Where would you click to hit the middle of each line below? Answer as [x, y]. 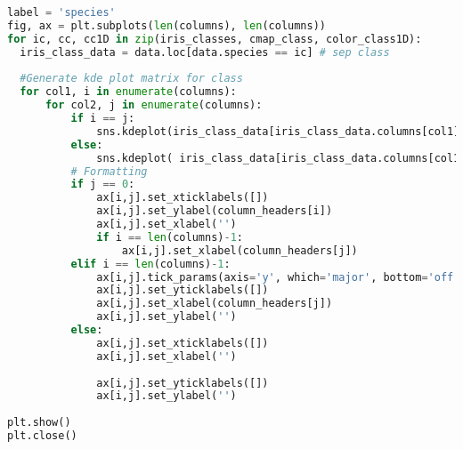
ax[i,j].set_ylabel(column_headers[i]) [215, 211]
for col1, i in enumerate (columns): [128, 92]
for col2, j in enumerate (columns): [154, 105]
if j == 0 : [103, 184]
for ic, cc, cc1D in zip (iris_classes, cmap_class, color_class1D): [215, 39]
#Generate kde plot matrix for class [131, 79]
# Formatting [109, 171]
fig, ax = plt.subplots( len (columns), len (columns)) [167, 25]
